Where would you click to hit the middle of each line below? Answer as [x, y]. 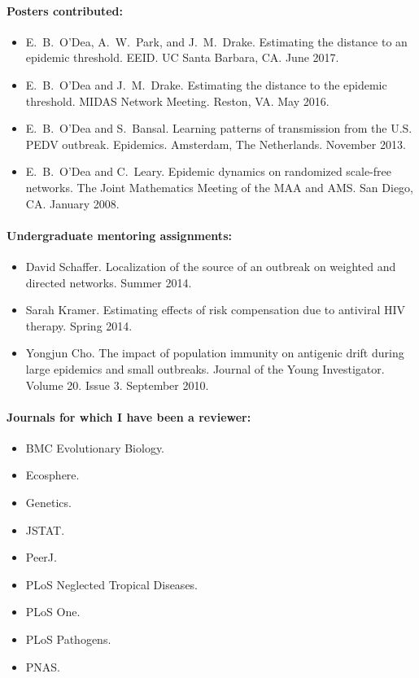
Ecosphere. [52, 475]
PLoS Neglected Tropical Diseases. [112, 584]
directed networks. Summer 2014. [109, 282]
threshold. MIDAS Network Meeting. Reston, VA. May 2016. [177, 101]
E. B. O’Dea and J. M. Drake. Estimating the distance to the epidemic [206, 84]
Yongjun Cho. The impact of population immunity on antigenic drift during [215, 353]
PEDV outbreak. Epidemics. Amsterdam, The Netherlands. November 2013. [216, 144]
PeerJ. [41, 557]
